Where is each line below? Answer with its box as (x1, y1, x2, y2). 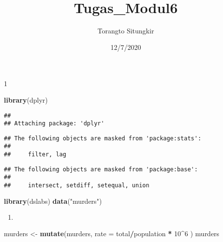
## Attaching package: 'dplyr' (4, 120, 104, 127)
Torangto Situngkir (97, 26, 154, 36)
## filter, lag (4, 151, 66, 158)
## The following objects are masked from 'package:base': (4, 166, 198, 173)
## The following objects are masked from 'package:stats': (4, 135, 202, 142)
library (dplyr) (4, 94, 48, 105)
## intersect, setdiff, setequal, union (4, 182, 149, 189)
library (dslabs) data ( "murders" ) (4, 196, 102, 206)
